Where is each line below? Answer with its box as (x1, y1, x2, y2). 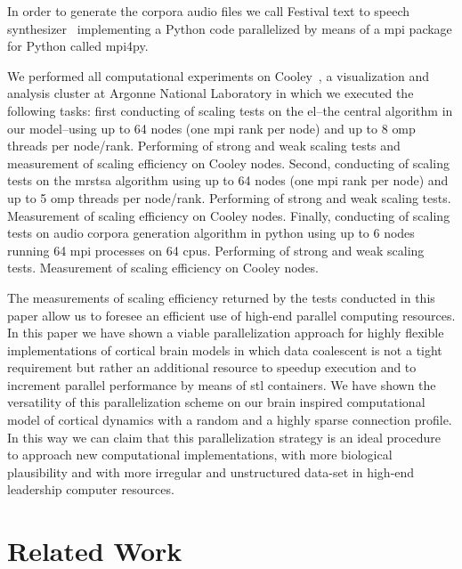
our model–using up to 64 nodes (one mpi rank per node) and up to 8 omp (7, 118, 416, 137)
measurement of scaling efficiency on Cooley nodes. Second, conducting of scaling (7, 153, 450, 172)
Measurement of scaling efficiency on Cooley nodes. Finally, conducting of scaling (7, 206, 450, 224)
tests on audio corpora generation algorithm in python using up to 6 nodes (7, 224, 415, 242)
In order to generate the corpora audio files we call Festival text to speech (7, 2, 410, 20)
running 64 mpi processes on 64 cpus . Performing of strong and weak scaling (7, 240, 425, 259)
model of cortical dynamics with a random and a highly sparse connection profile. (7, 410, 452, 429)
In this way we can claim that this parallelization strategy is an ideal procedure (7, 427, 441, 446)
